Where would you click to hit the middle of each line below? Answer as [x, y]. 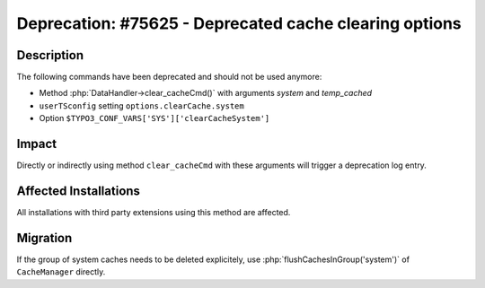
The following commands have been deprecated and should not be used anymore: [169, 77]
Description [50, 55]
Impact [37, 144]
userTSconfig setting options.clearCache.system [141, 105]
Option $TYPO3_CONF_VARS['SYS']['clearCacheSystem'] [154, 118]
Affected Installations [79, 191]
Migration [44, 238]
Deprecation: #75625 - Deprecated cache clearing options [239, 23]
